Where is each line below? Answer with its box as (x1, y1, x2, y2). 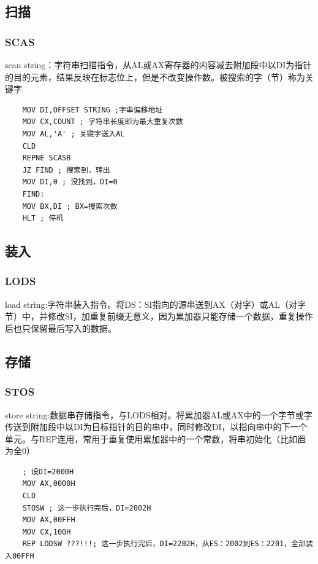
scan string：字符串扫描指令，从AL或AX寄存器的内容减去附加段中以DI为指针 (5, 58, 312, 71)
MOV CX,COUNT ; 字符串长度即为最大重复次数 (22, 117, 183, 127)
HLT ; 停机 (22, 214, 64, 223)
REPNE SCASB (22, 154, 71, 163)
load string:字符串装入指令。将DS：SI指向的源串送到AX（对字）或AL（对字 (5, 297, 306, 310)
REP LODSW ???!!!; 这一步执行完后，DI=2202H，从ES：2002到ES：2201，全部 (22, 539, 306, 549)
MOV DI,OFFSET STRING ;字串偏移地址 (22, 105, 163, 114)
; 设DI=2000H (22, 467, 74, 476)
